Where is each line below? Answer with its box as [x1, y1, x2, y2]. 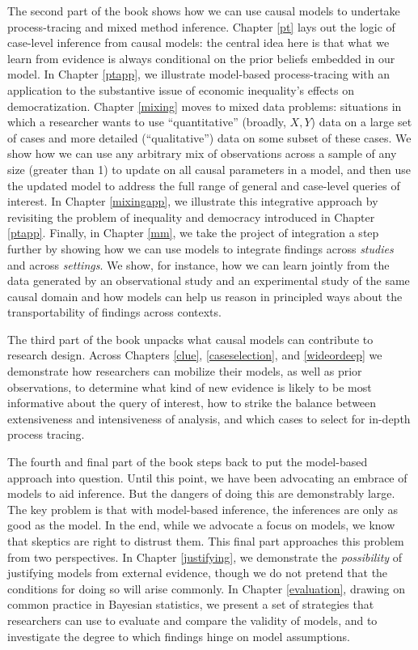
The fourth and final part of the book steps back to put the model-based [7, 453, 368, 470]
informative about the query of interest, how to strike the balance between [7, 394, 377, 411]
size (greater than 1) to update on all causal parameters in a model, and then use [7, 160, 411, 177]
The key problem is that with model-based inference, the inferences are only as [7, 500, 399, 517]
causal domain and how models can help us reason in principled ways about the [7, 287, 403, 304]
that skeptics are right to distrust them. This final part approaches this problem [7, 533, 404, 549]
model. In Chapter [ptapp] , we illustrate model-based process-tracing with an [7, 66, 390, 83]
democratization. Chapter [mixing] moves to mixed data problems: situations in [7, 97, 402, 114]
